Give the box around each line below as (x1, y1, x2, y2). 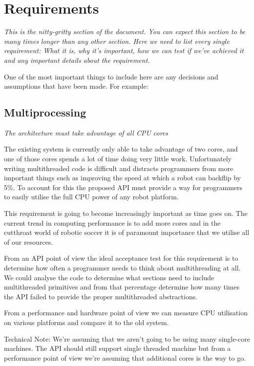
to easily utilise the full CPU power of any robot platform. (4, 192, 179, 202)
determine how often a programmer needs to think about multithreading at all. (4, 263, 241, 273)
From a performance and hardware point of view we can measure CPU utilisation (4, 308, 248, 318)
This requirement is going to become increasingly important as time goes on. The (4, 208, 248, 218)
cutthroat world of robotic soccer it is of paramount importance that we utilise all (4, 227, 250, 237)
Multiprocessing (4, 105, 86, 120)
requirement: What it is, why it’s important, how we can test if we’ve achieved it (4, 45, 244, 56)
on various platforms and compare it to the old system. (4, 317, 169, 327)
